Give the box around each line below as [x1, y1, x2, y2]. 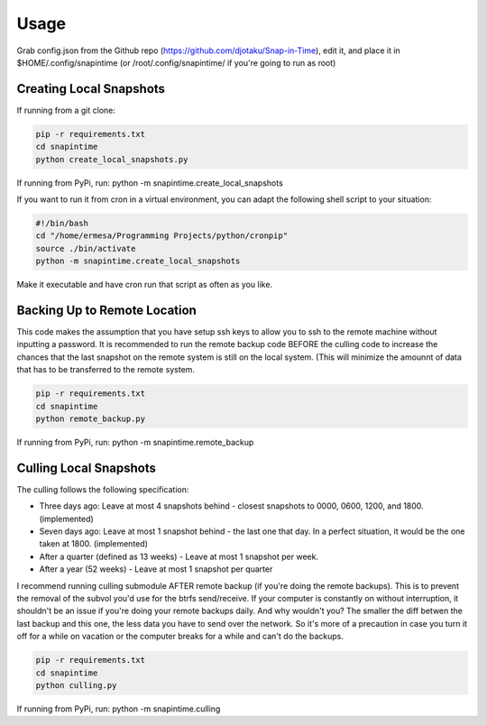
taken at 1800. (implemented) [39, 538, 149, 549]
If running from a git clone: [16, 105, 116, 115]
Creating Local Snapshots [16, 81, 166, 96]
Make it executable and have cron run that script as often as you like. [16, 280, 273, 290]
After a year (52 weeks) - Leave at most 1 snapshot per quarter [39, 564, 273, 574]
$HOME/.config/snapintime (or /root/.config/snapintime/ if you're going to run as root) [16, 57, 336, 68]
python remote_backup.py [35, 413, 146, 424]
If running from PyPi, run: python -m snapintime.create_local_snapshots [16, 177, 283, 188]
